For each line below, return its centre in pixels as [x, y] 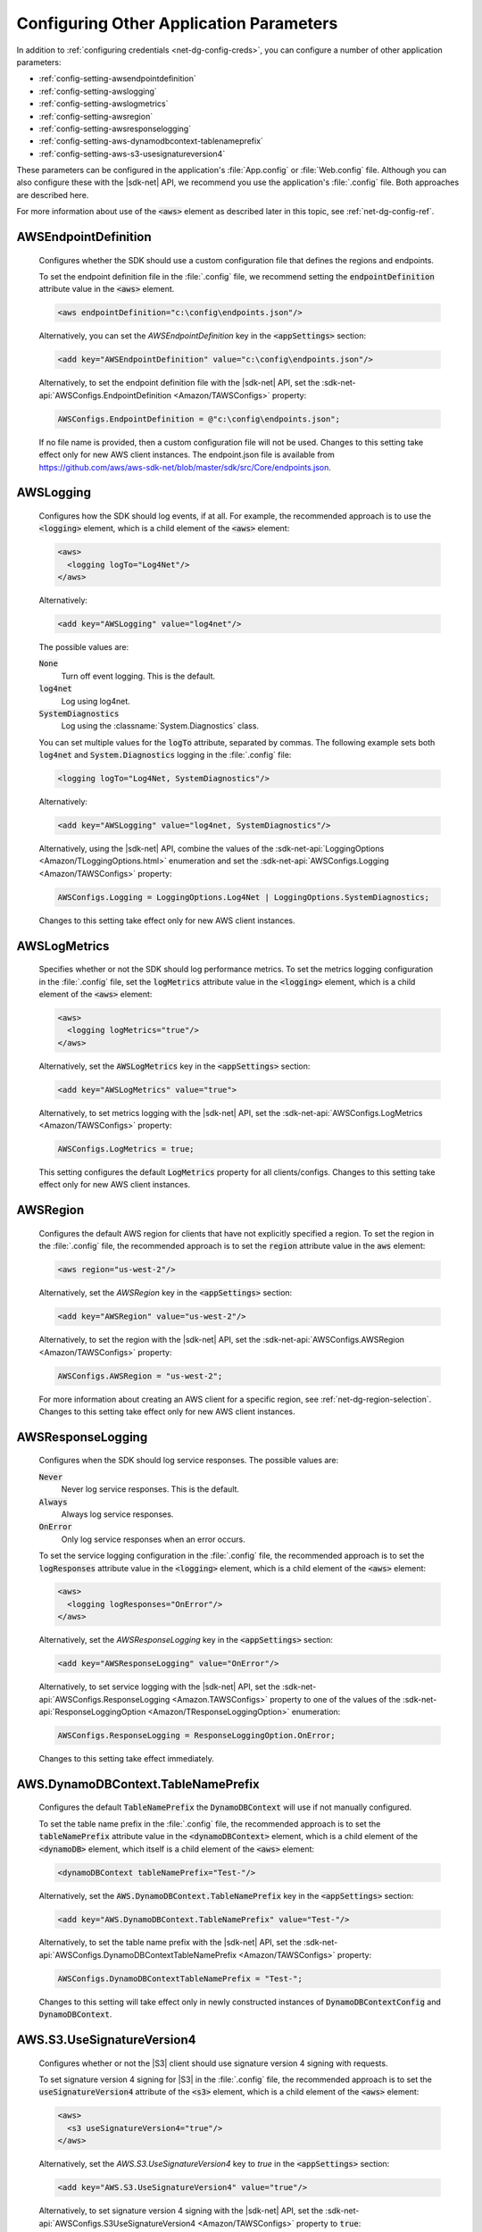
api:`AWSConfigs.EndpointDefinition [105, 395]
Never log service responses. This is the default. [150, 1489]
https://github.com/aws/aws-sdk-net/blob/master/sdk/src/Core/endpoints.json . [185, 467]
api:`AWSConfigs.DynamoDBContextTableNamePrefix [137, 1954]
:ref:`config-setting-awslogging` [98, 91]
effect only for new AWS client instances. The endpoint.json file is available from [187, 454]
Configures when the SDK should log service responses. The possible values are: [189, 1461]
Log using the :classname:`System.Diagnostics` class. [160, 726]
